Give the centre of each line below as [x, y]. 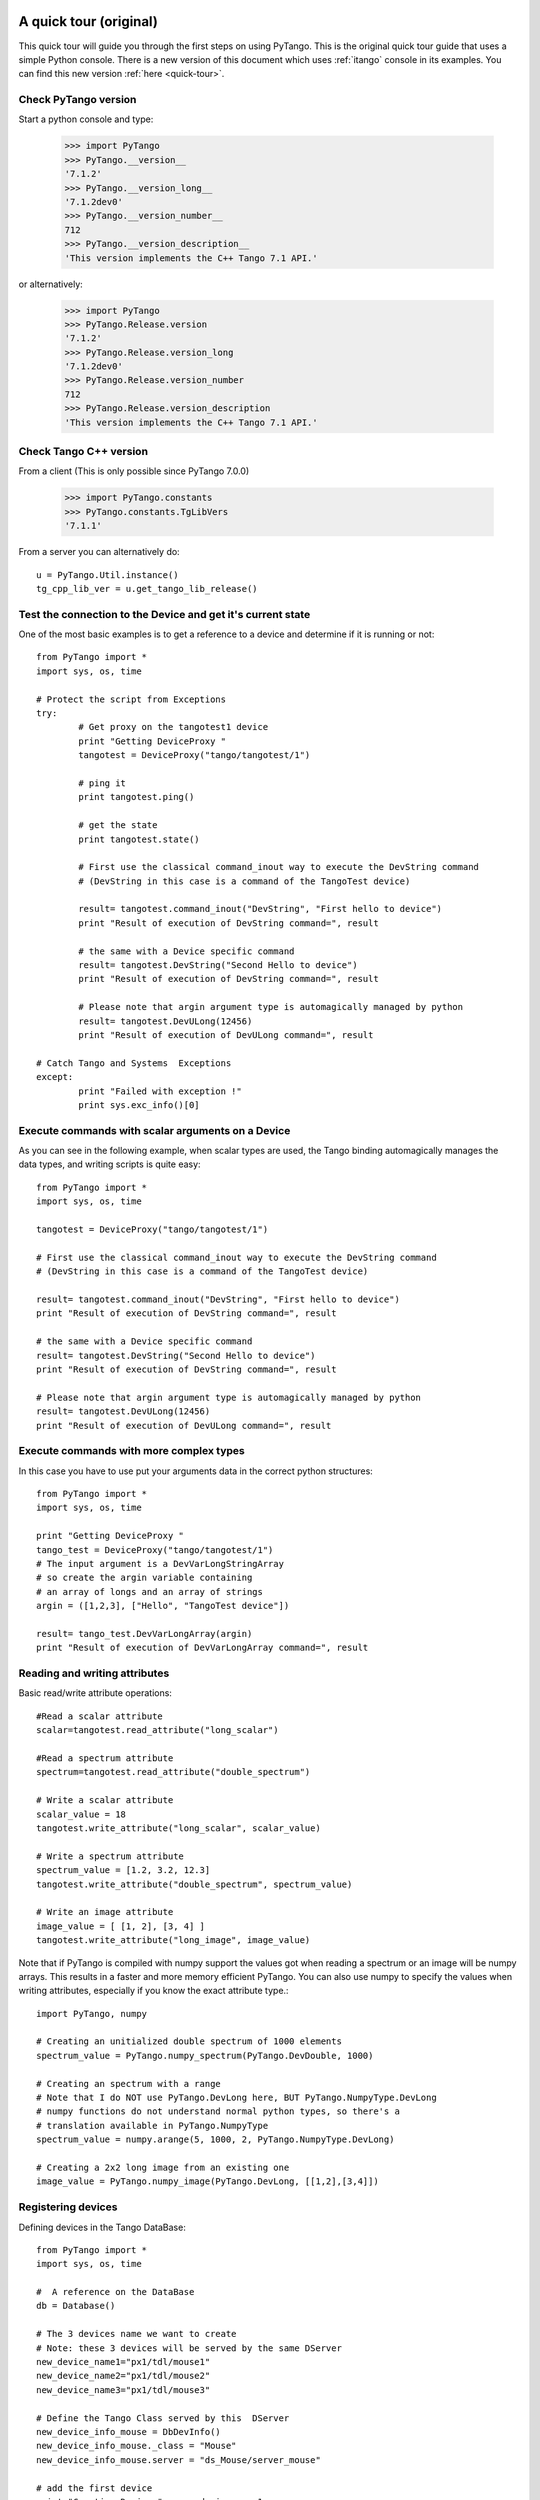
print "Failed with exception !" [160, 1091]
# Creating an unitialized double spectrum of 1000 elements [189, 2041]
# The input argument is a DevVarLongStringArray [160, 1563]
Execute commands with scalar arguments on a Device [154, 1130]
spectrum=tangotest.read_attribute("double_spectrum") [173, 1772]
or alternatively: [51, 284]
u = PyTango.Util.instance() [107, 574]
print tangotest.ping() [136, 797]
